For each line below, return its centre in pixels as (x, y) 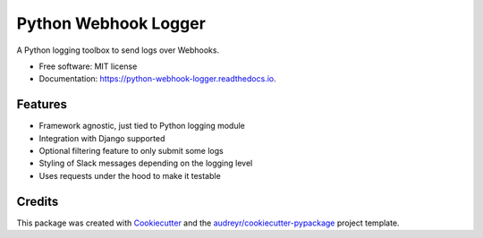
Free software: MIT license (88, 66)
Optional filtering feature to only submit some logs (131, 151)
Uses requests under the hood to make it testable (130, 175)
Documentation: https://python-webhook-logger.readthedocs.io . (157, 79)
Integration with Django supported (102, 138)
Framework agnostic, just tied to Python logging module (142, 126)
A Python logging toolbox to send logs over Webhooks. (118, 50)
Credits (38, 201)
